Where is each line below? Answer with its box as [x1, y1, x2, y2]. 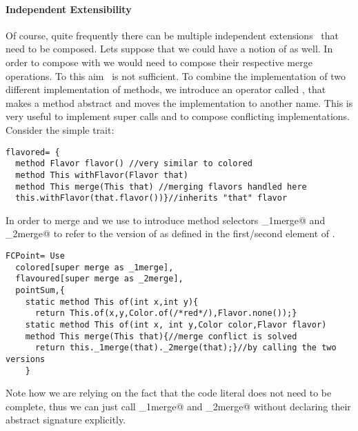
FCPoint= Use [6, 251, 65, 261]
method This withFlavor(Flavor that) [15, 170, 188, 180]
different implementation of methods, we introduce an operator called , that [6, 82, 326, 97]
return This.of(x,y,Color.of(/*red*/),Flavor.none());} [34, 308, 297, 319]
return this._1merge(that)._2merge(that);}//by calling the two [34, 343, 337, 353]
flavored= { [6, 147, 60, 157]
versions [6, 354, 46, 364]
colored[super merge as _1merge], [15, 262, 174, 272]
